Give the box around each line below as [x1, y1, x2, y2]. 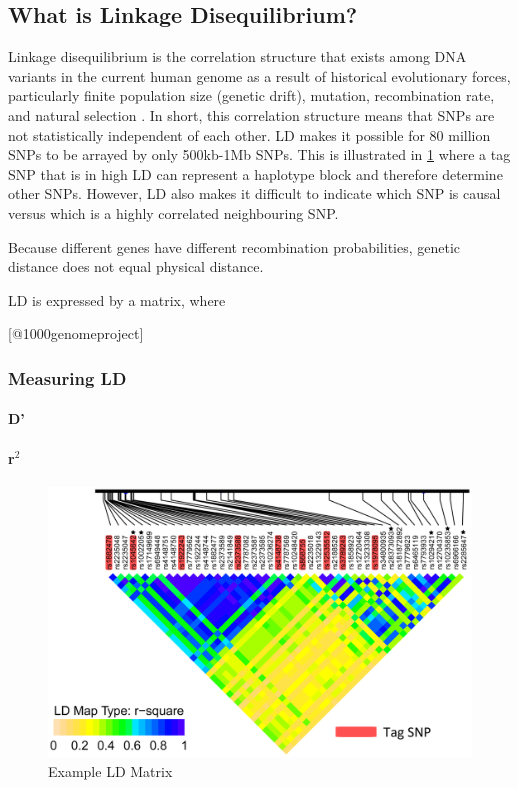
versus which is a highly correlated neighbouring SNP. [8, 202, 339, 223]
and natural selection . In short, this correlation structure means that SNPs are [8, 104, 495, 125]
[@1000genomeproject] [8, 323, 144, 344]
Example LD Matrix [48, 760, 173, 781]
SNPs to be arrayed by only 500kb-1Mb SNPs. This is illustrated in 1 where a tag [8, 144, 511, 165]
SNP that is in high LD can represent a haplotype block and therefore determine [8, 163, 503, 184]
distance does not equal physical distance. [8, 256, 264, 277]
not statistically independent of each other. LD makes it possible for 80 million [8, 124, 491, 145]
